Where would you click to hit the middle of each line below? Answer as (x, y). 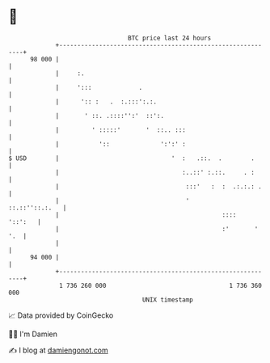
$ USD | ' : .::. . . (131, 158)
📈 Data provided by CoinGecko (61, 315)
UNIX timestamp (168, 300)
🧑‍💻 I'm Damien (33, 334)
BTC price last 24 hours (170, 38)
